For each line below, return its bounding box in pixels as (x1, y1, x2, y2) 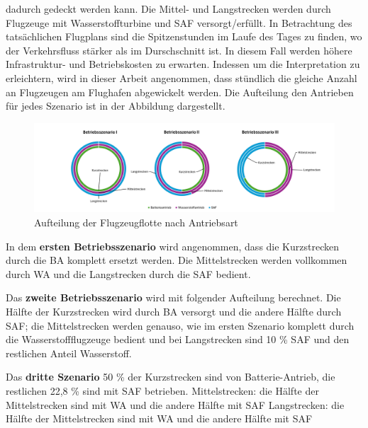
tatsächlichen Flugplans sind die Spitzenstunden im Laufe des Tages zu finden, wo (6, 29, 362, 44)
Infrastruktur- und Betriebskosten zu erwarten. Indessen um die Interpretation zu (6, 57, 360, 71)
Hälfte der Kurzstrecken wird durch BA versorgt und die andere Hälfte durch (6, 304, 342, 319)
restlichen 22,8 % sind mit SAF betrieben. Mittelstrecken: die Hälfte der (6, 383, 319, 398)
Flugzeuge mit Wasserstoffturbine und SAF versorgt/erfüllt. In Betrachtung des (6, 15, 352, 30)
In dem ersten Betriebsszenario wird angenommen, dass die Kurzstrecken (6, 238, 339, 253)
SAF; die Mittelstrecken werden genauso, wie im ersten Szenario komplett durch (6, 318, 355, 332)
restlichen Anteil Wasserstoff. (6, 345, 132, 360)
